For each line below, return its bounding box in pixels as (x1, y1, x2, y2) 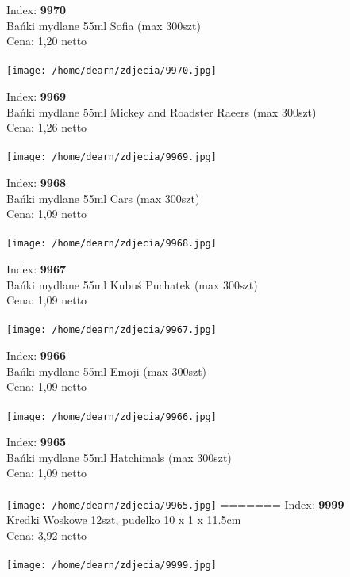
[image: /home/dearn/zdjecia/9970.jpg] (6, 65, 217, 77)
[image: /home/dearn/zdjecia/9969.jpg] (6, 151, 217, 163)
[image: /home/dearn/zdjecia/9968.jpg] (6, 238, 217, 250)
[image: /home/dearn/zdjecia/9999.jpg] (6, 559, 217, 571)
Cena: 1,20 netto (6, 32, 87, 49)
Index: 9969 (6, 88, 66, 105)
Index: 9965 (6, 434, 66, 450)
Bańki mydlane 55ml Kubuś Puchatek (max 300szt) (6, 276, 258, 292)
